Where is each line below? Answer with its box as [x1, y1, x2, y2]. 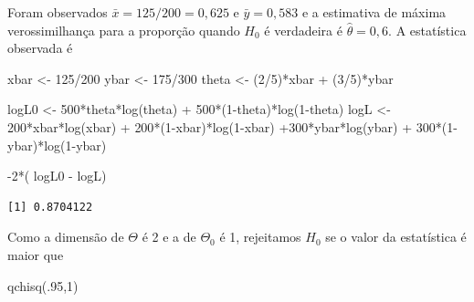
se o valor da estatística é [325, 227, 467, 246]
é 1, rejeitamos [219, 227, 301, 246]
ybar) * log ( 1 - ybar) [7, 135, 107, 154]
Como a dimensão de [7, 227, 124, 246]
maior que [7, 245, 64, 264]
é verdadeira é [264, 20, 342, 39]
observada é [7, 38, 73, 57]
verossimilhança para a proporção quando [7, 20, 240, 39]
